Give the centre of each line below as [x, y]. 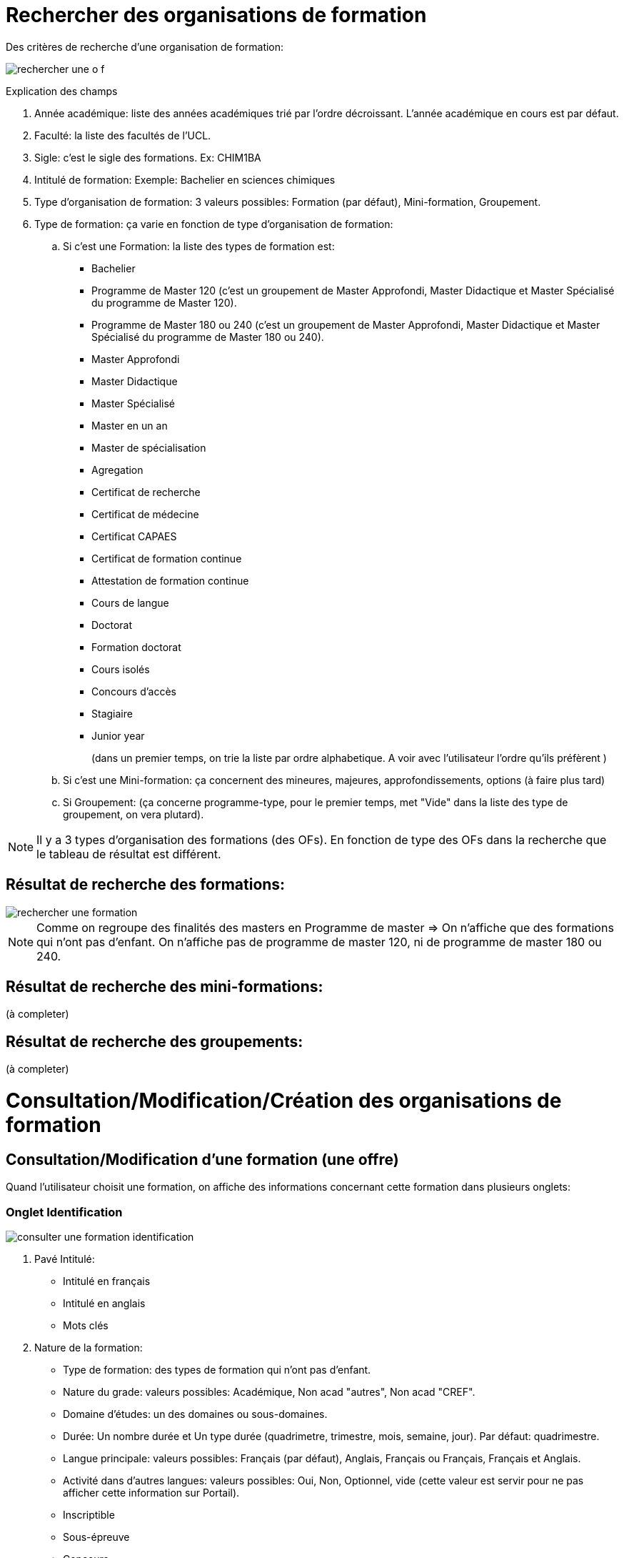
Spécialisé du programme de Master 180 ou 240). [208, 337]
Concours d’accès [134, 691]
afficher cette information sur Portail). [151, 1492]
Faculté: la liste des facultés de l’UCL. [123, 135]
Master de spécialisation [149, 447]
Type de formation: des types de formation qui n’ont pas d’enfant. [217, 1369]
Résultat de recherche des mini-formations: [165, 987]
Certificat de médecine [145, 514]
